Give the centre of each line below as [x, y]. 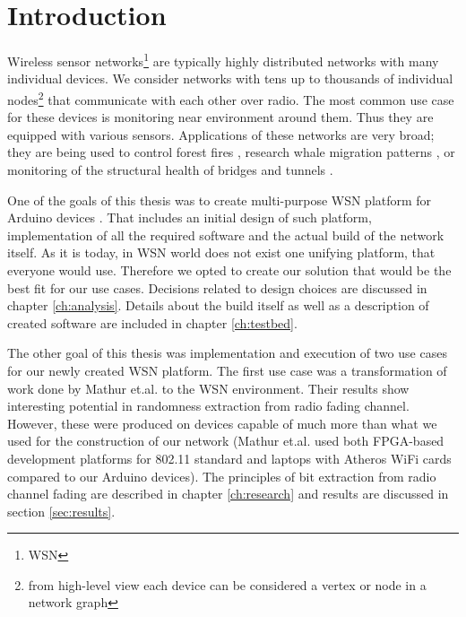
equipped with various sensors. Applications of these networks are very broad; [221, 134]
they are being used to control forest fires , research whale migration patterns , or [231, 152]
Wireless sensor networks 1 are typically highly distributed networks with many [223, 60]
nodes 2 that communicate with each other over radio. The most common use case [231, 98]
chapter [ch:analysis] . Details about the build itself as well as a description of [218, 305]
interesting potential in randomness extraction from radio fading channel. [208, 406]
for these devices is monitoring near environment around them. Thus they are [220, 117]
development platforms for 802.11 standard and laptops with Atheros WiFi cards [229, 458]
